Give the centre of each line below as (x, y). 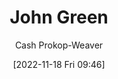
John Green (59, 17)
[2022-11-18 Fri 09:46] (59, 64)
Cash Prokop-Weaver (59, 45)
